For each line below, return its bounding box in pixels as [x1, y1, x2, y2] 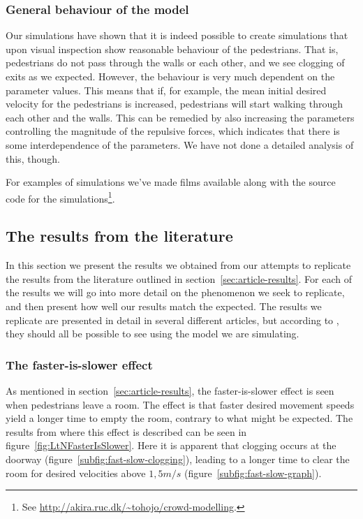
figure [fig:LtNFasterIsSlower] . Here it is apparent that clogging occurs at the [6, 438, 336, 453]
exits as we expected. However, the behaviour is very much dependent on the [6, 69, 335, 83]
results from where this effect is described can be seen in [6, 424, 247, 439]
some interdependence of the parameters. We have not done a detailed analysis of [6, 137, 354, 152]
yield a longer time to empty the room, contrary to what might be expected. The [6, 411, 353, 425]
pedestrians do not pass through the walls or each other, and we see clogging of [6, 55, 345, 70]
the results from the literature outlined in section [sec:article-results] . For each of [6, 271, 352, 286]
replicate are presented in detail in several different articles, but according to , [6, 312, 339, 327]
